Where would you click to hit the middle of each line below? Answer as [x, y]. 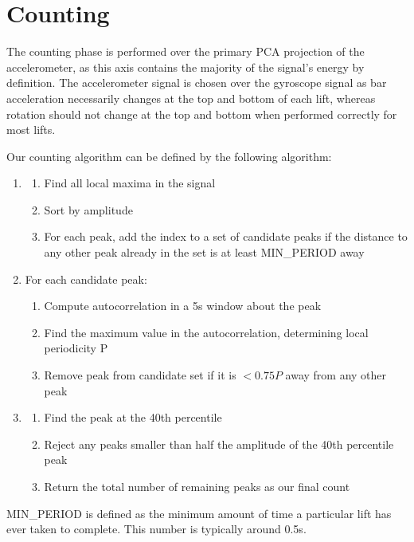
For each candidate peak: [86, 279]
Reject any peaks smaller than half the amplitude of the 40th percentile [219, 444]
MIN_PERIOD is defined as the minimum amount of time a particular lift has [199, 513]
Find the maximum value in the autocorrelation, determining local [206, 332]
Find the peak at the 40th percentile [133, 417]
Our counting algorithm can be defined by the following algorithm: [169, 156]
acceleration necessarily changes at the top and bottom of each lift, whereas [191, 98]
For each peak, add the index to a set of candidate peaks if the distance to [226, 236]
